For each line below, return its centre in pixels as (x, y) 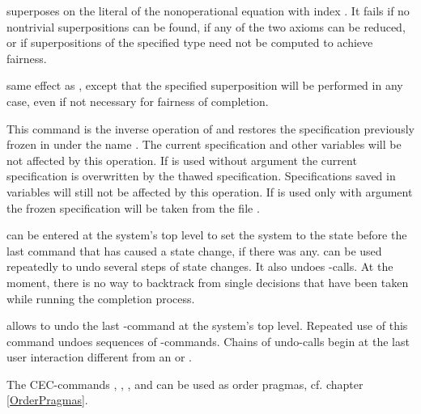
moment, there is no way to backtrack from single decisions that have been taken (208, 282)
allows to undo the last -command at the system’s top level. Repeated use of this (207, 325)
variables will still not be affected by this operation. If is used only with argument (210, 191)
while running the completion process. (101, 298)
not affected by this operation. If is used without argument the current (182, 160)
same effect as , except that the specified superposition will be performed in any (205, 85)
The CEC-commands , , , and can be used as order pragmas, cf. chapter (185, 384)
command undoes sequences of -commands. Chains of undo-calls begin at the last (208, 341)
